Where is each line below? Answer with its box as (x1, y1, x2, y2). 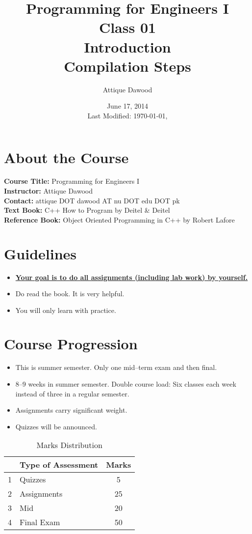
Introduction (84, 36, 171, 56)
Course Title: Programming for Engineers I (4, 176, 140, 186)
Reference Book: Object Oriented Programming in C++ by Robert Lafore (4, 214, 235, 225)
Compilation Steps (64, 56, 191, 76)
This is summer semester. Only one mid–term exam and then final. (15, 362, 217, 372)
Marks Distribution (36, 439, 102, 451)
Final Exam (20, 516, 60, 528)
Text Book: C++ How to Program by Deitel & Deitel (4, 205, 170, 215)
